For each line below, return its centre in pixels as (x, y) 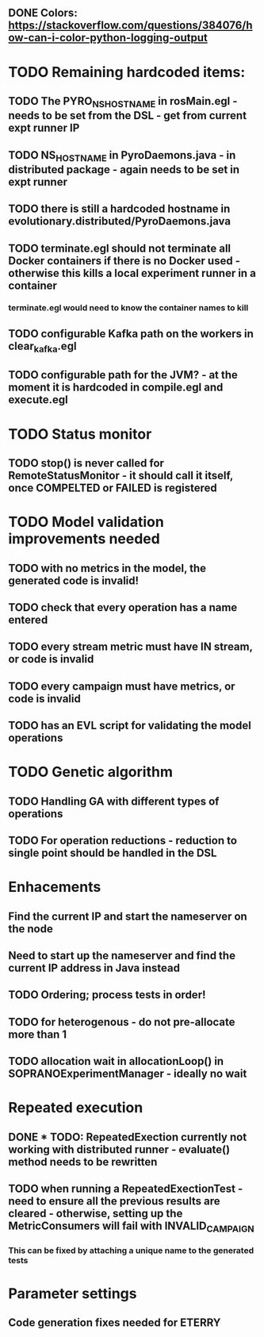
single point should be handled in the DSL (113, 853)
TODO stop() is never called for (86, 463)
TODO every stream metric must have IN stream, (130, 647)
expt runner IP (44, 128)
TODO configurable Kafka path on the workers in (131, 334)
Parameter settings (73, 1293)
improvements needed (84, 539)
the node (31, 929)
